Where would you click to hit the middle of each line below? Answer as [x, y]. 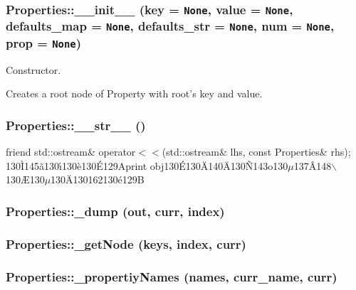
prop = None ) [44, 42]
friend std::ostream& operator [71, 152]
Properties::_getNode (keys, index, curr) [126, 243]
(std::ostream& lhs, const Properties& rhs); [256, 152]
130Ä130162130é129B [98, 179]
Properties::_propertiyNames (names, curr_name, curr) [172, 276]
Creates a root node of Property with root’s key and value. [134, 93]
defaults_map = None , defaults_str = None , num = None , [170, 26]
